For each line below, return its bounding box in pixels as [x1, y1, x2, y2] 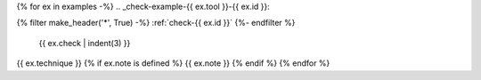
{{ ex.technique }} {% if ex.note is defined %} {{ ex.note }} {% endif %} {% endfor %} [16, 58, 330, 68]
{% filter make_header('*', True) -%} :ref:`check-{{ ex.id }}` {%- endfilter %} [16, 18, 296, 28]
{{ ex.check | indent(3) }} [38, 37, 131, 48]
